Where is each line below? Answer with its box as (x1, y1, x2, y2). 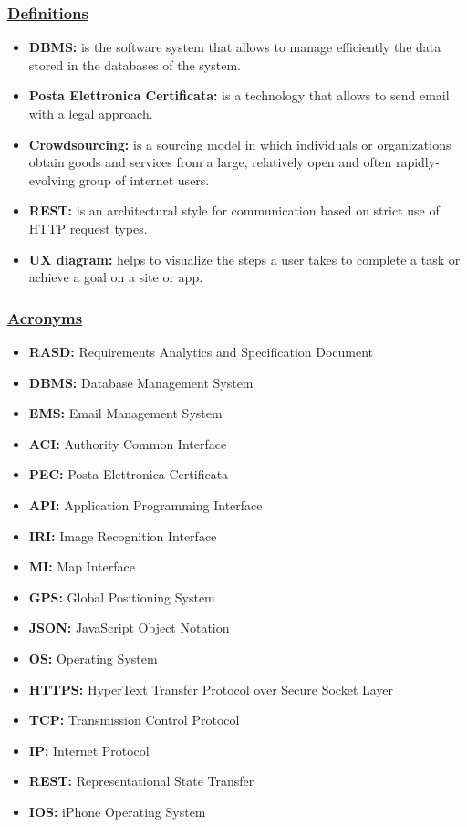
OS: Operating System (28, 648, 158, 667)
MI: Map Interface (28, 557, 135, 576)
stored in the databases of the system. (28, 55, 241, 74)
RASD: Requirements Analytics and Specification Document (28, 341, 374, 361)
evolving (28, 170, 75, 189)
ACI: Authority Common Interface (28, 434, 227, 453)
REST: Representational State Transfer (28, 771, 254, 790)
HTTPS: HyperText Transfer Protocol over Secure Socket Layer (28, 679, 394, 698)
